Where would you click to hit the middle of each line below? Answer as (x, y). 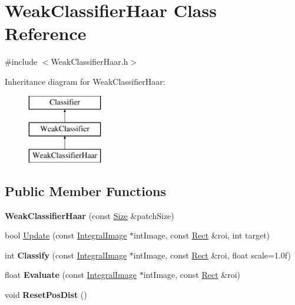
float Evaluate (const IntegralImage (71, 275)
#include (21, 62)
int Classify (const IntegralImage (66, 255)
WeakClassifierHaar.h (90, 62)
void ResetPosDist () (46, 295)
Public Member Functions (85, 190)
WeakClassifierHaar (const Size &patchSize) (90, 215)
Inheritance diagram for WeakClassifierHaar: (85, 81)
